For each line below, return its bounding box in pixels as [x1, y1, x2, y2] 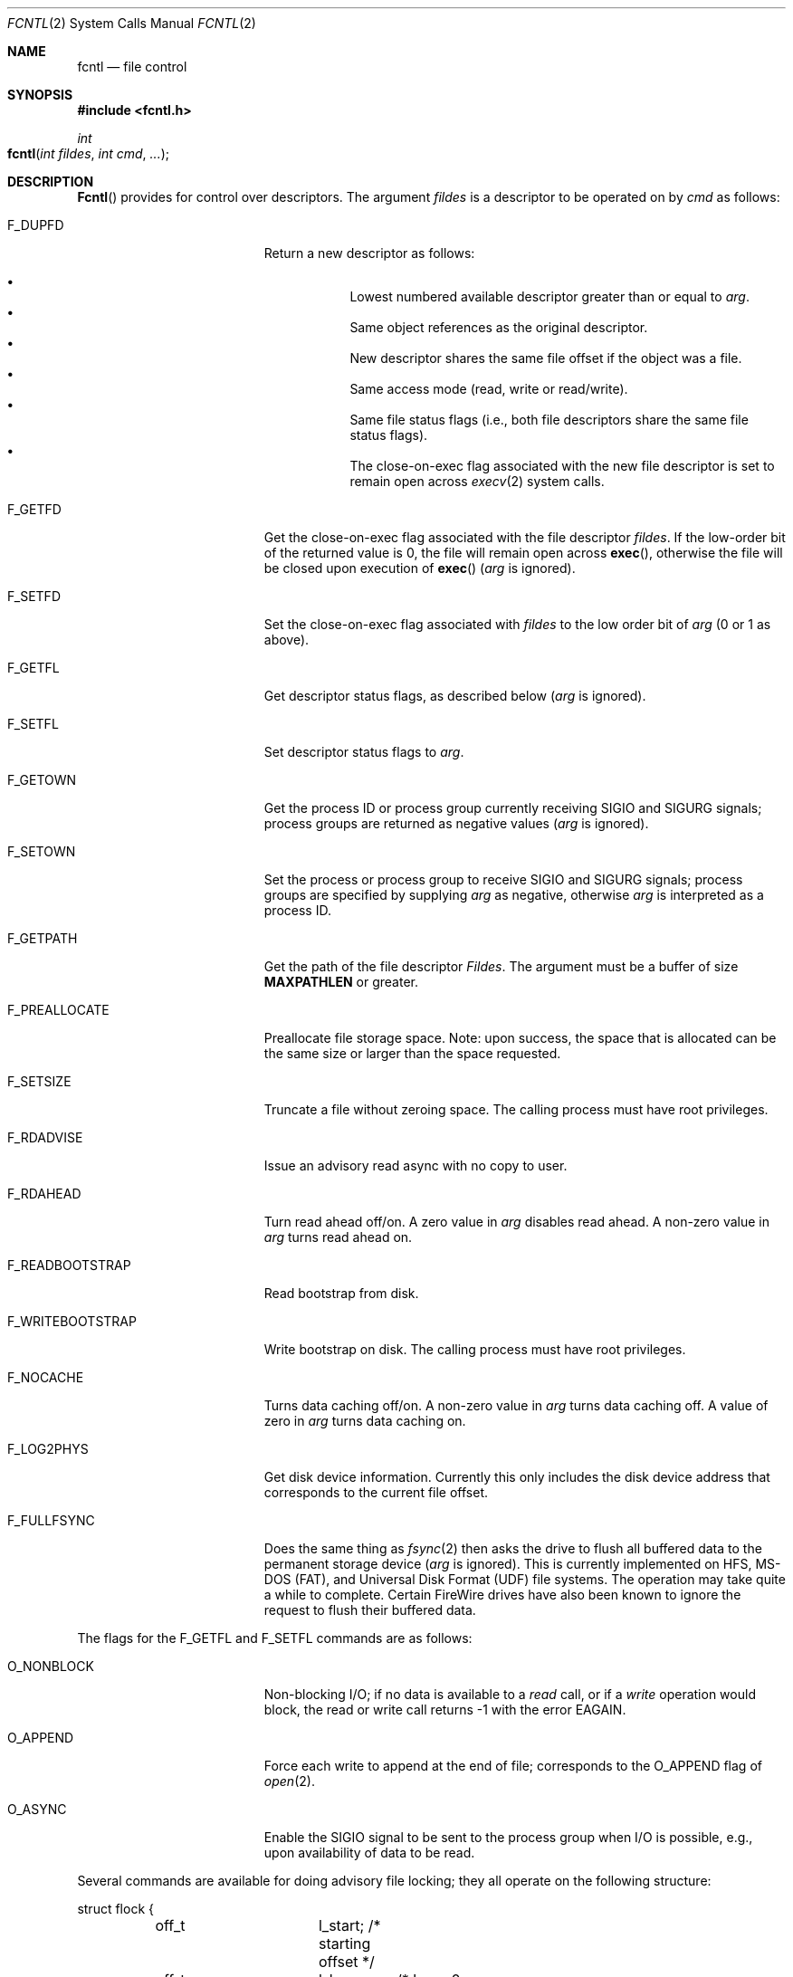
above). [263, 632, 310, 647]
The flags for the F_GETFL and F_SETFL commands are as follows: [77, 1630, 473, 1646]
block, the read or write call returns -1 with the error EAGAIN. [263, 1702, 626, 1717]
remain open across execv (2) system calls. [349, 473, 605, 489]
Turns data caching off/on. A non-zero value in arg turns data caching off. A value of [263, 1398, 769, 1413]
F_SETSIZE [7, 1074, 72, 1089]
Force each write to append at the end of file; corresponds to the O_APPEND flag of [263, 1758, 762, 1773]
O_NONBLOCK [7, 1658, 94, 1674]
